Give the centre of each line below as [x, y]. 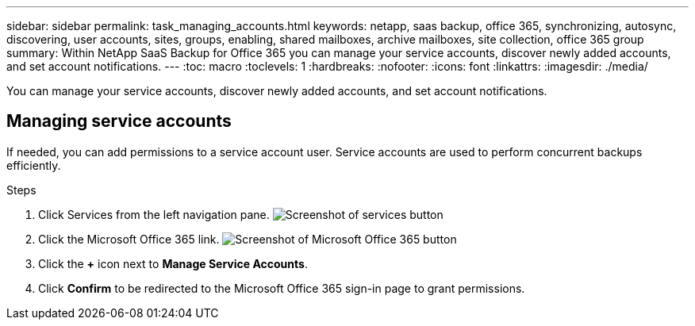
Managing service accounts [119, 121]
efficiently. [34, 165]
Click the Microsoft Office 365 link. [129, 239]
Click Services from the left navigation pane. [154, 214]
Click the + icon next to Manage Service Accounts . [173, 263]
